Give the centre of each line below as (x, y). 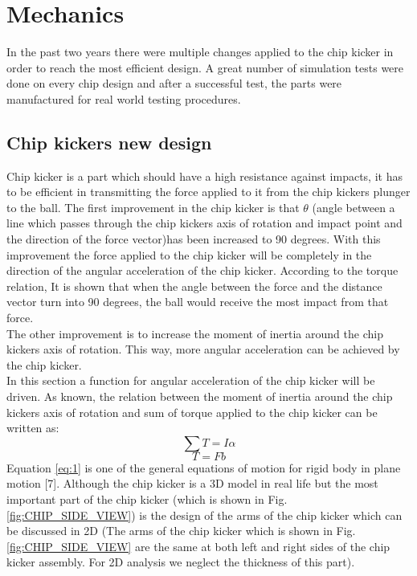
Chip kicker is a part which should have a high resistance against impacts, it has (204, 176)
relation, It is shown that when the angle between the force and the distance (194, 286)
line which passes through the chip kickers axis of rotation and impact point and (204, 223)
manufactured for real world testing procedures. (124, 98)
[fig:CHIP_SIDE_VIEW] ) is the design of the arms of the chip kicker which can (204, 515)
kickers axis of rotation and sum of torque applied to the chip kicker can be (192, 412)
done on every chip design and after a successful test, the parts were (174, 83)
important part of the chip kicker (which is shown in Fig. (147, 498)
